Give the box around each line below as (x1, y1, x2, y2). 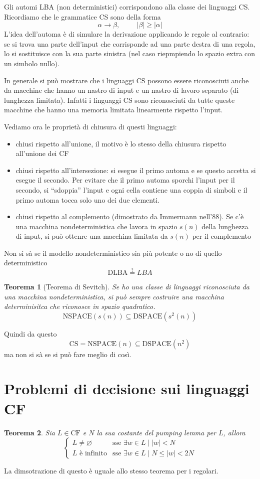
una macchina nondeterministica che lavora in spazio (15, 221, 177, 231)
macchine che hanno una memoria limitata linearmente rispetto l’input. (4, 104, 223, 115)
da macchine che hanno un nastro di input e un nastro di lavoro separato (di (4, 85, 239, 95)
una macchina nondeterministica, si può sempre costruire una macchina (4, 291, 224, 301)
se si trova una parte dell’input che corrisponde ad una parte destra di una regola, (4, 38, 255, 49)
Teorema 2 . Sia (4, 427, 55, 437)
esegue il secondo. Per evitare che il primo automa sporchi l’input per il (15, 175, 235, 185)
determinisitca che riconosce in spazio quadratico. (4, 301, 155, 311)
